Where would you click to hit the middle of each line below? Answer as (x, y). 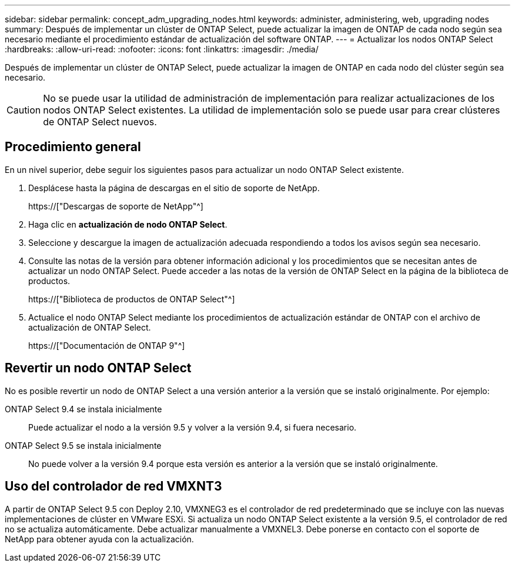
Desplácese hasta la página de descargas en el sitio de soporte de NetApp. (174, 188)
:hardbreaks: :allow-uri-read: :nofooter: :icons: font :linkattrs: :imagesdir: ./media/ (162, 49)
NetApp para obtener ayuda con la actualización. (99, 539)
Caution (24, 110)
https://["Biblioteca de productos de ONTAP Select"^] (132, 299)
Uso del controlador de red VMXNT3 (113, 486)
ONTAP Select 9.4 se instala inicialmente (83, 409)
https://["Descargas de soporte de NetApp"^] (116, 206)
